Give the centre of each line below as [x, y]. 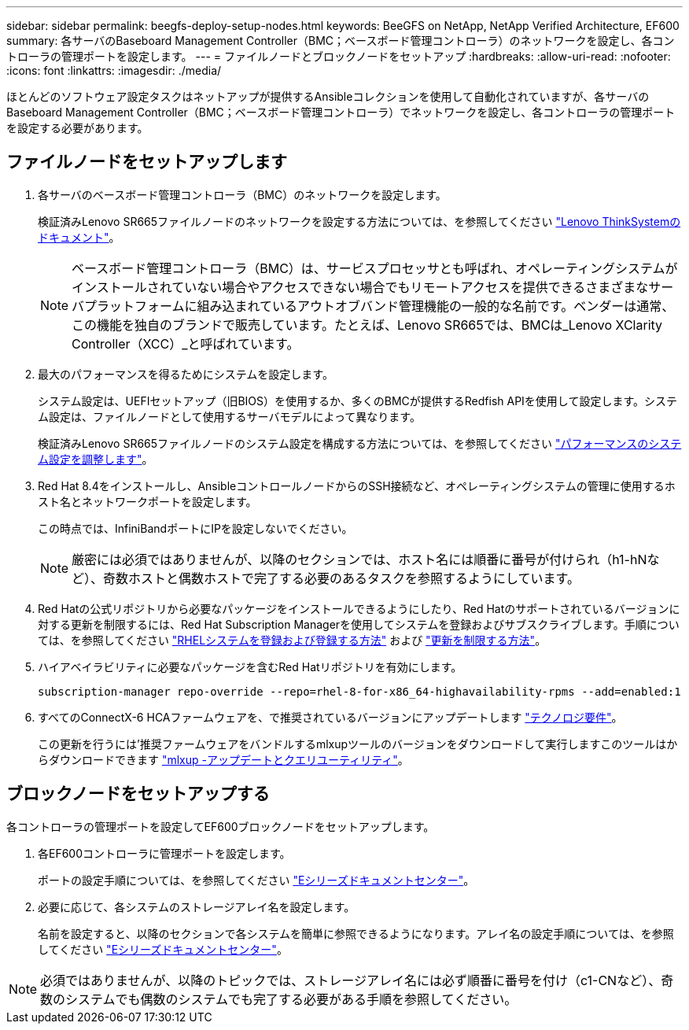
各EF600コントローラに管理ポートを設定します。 [164, 853]
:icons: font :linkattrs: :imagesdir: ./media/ [114, 70]
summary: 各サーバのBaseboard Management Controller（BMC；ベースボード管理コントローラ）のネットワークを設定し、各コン [341, 41]
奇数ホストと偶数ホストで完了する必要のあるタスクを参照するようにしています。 [341, 578]
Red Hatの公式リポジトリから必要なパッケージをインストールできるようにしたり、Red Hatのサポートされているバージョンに [359, 608]
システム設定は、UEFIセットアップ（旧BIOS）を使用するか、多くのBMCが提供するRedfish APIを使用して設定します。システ [358, 401]
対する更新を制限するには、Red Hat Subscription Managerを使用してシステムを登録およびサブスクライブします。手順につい [359, 624]
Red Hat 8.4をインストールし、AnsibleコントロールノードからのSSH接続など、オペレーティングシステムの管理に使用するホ [357, 485]
